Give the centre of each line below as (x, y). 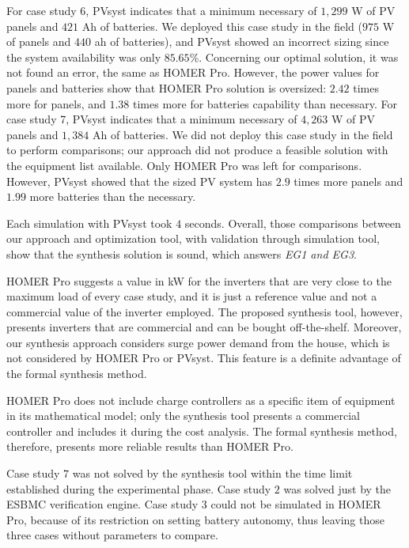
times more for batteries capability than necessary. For (265, 103)
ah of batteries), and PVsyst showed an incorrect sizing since (242, 42)
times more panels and (348, 181)
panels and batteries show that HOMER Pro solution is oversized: (167, 87)
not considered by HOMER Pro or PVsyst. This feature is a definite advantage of (204, 358)
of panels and (39, 42)
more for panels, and (56, 103)
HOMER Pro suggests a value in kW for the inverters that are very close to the (199, 280)
